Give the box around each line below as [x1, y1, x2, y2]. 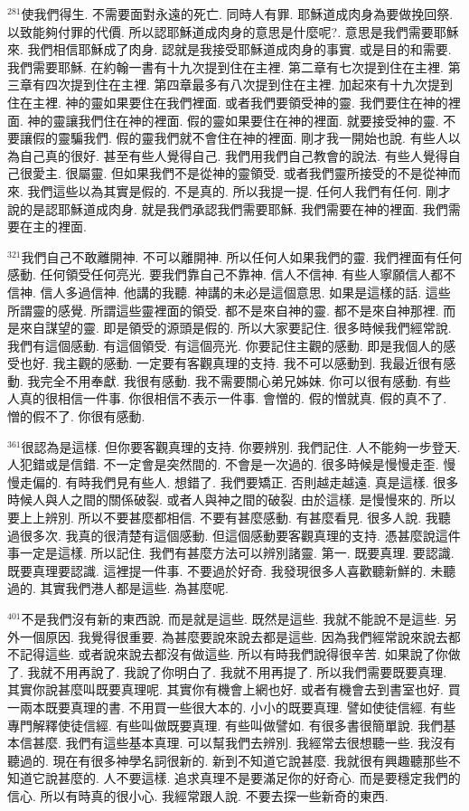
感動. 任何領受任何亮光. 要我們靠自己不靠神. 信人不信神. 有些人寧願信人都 [7, 265, 444, 284]
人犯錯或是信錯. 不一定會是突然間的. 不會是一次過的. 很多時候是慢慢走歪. [7, 455, 439, 474]
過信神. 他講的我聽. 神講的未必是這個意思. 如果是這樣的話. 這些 [78, 282, 451, 301]
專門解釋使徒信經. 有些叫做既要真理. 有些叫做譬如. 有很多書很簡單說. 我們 [7, 715, 444, 734]
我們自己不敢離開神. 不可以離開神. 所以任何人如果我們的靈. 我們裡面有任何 [21, 247, 463, 266]
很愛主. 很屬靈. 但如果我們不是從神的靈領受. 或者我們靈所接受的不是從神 [19, 164, 448, 183]
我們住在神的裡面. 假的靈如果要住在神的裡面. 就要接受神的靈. [78, 110, 439, 129]
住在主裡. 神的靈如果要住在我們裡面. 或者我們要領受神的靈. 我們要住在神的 [7, 92, 448, 111]
